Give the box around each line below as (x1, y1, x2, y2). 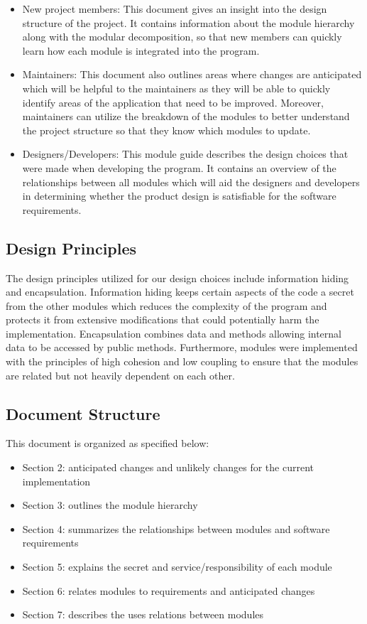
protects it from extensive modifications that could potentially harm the (6, 312, 319, 327)
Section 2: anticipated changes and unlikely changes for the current (22, 460, 314, 475)
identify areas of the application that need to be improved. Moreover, (22, 95, 324, 109)
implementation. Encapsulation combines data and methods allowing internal (6, 326, 342, 340)
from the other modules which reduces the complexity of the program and (6, 298, 327, 313)
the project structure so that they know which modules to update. (22, 122, 311, 137)
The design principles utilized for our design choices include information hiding (6, 270, 349, 285)
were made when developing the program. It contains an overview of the (22, 160, 336, 175)
